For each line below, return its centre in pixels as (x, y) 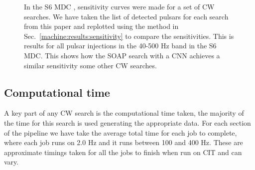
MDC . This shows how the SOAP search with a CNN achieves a (122, 55)
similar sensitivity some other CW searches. (90, 65)
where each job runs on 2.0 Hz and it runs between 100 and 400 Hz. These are (124, 142)
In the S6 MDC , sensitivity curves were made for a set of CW (119, 6)
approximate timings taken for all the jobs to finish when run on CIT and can (123, 152)
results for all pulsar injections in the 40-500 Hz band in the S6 (120, 46)
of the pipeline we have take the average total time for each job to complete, (121, 132)
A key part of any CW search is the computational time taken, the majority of (124, 113)
